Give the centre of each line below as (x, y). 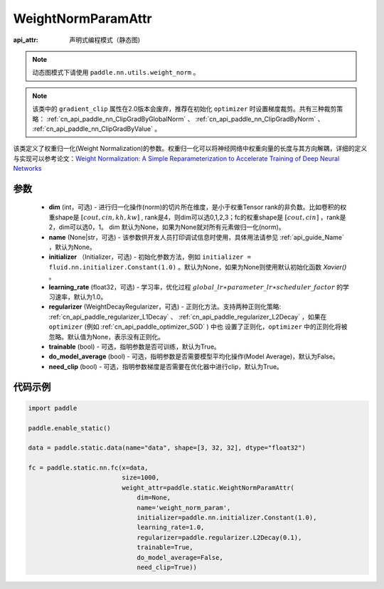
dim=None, (154, 498)
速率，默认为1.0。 (81, 297)
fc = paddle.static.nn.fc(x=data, (88, 468)
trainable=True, (165, 547)
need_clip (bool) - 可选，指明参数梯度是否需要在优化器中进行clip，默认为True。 (166, 366)
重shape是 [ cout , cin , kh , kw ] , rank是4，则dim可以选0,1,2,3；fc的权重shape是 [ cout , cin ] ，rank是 (197, 217)
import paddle (53, 408)
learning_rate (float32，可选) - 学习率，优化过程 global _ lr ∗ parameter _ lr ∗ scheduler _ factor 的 (196, 287)
